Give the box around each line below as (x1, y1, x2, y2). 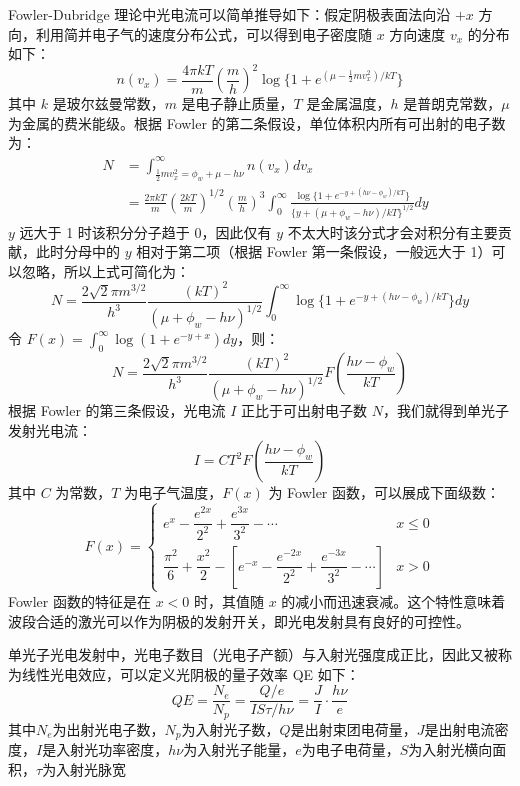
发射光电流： (8, 419, 92, 440)
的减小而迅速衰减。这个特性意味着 (281, 590, 506, 611)
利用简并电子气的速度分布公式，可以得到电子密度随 (35, 23, 372, 44)
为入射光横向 (408, 739, 493, 760)
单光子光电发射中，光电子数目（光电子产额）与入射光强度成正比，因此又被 (8, 644, 498, 665)
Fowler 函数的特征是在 (8, 590, 151, 611)
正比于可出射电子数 (241, 400, 368, 421)
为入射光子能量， (183, 739, 296, 760)
